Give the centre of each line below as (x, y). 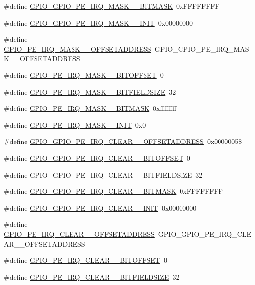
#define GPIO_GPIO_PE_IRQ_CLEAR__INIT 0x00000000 (100, 207)
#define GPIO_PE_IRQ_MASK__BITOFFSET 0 (84, 75)
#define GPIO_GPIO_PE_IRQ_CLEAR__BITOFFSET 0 (97, 158)
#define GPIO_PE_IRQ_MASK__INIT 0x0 (75, 125)
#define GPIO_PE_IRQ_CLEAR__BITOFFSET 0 (86, 260)
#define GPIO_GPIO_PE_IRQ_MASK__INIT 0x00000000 (99, 22)
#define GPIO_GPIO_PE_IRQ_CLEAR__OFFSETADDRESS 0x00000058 (123, 141)
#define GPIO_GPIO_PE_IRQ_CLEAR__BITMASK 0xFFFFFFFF (113, 191)
